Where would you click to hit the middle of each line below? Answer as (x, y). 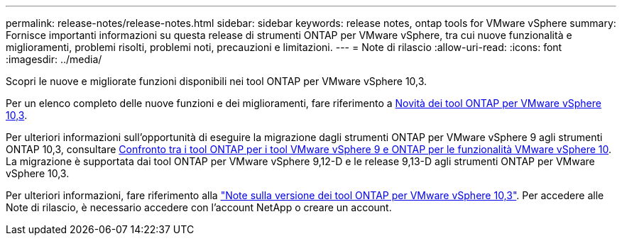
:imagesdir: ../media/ (54, 59)
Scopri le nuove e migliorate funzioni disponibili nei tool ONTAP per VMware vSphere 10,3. (217, 81)
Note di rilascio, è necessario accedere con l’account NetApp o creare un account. (199, 207)
